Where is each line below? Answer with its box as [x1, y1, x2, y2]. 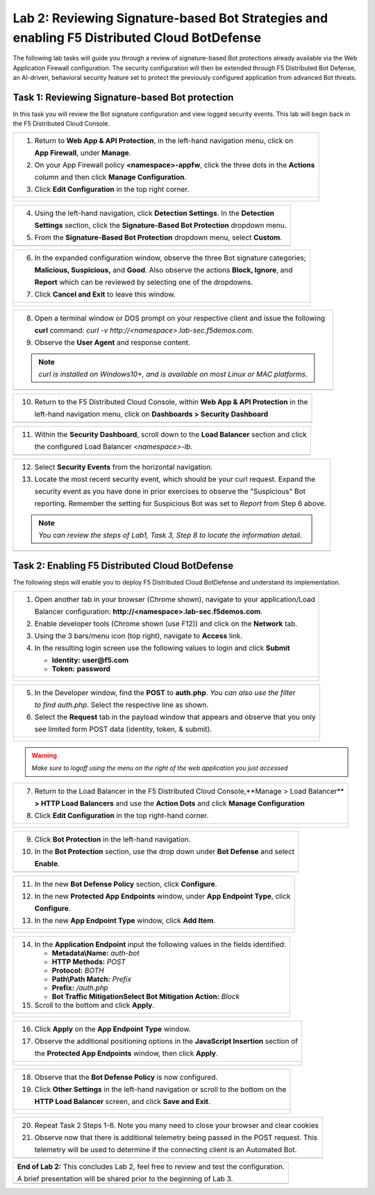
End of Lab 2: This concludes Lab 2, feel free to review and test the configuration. [17, 1162, 285, 1171]
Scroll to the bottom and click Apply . [34, 1000, 155, 1010]
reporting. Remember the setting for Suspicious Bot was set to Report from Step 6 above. [34, 499, 326, 508]
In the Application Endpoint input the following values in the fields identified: [34, 939, 286, 949]
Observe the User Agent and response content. [34, 337, 191, 347]
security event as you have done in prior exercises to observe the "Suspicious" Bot [34, 486, 306, 496]
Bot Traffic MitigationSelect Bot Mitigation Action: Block [51, 992, 240, 1001]
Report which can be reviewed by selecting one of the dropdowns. [34, 277, 253, 287]
